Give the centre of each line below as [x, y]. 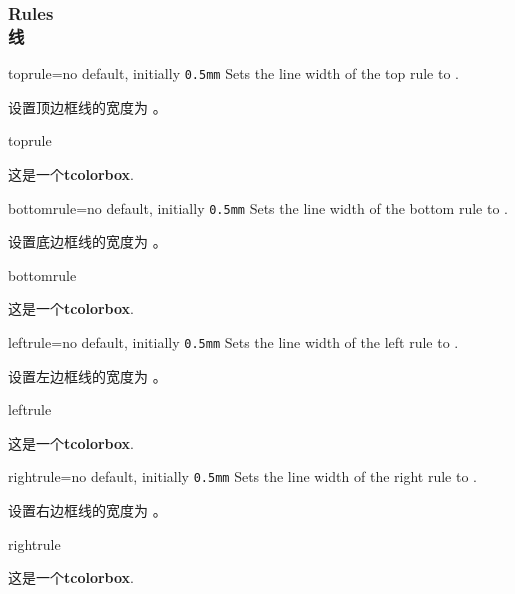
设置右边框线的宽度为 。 [87, 510]
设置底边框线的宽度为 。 [87, 241]
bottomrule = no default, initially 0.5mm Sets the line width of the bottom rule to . [258, 207]
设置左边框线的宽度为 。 [87, 375]
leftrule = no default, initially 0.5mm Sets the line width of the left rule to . [233, 342]
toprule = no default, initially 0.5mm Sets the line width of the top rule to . [233, 73]
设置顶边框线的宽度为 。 [87, 106]
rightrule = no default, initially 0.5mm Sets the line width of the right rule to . [242, 476]
